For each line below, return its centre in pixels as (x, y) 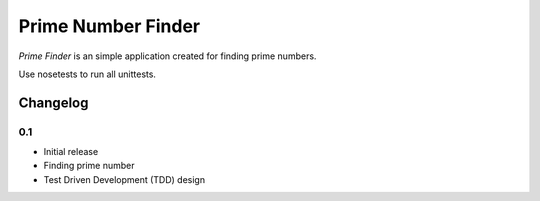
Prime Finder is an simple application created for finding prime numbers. (167, 56)
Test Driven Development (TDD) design (124, 179)
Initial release (71, 152)
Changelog (53, 102)
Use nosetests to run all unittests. (87, 74)
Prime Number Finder (109, 26)
